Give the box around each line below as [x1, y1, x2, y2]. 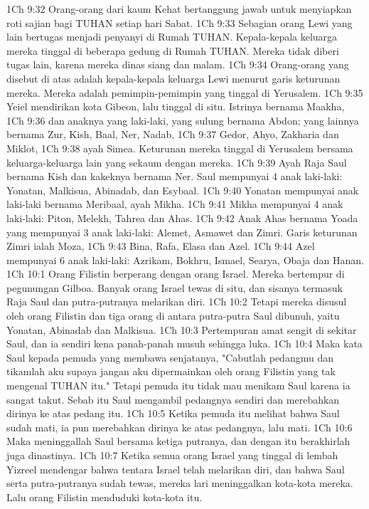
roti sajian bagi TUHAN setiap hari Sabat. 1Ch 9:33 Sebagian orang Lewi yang [6, 15, 353, 30]
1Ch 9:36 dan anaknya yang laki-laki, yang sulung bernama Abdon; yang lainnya [6, 112, 359, 127]
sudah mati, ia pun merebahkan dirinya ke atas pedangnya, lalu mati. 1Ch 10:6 [6, 419, 353, 434]
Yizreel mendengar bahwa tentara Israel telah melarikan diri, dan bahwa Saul [6, 461, 345, 476]
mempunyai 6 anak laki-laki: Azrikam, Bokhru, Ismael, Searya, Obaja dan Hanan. [6, 252, 364, 267]
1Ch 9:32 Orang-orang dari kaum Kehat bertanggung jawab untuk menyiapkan [6, 1, 352, 16]
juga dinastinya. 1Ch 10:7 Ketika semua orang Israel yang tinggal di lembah [6, 448, 338, 462]
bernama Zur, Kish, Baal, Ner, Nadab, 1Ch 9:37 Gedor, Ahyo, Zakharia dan [6, 127, 339, 142]
